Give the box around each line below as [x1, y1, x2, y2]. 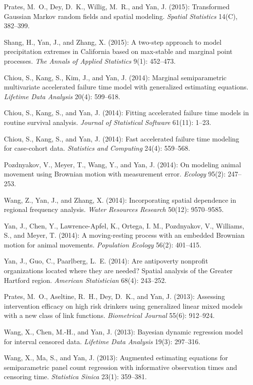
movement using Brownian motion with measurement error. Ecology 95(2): [4, 169, 226, 179]
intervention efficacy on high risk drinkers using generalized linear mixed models [4, 300, 243, 311]
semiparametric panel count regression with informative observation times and [4, 362, 237, 372]
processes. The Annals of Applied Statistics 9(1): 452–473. [4, 55, 176, 66]
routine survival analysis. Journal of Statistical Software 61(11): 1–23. [4, 117, 211, 127]
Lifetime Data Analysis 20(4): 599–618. [4, 91, 121, 101]
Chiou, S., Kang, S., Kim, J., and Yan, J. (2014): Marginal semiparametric [4, 72, 227, 82]
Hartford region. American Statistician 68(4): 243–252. [4, 275, 167, 285]
